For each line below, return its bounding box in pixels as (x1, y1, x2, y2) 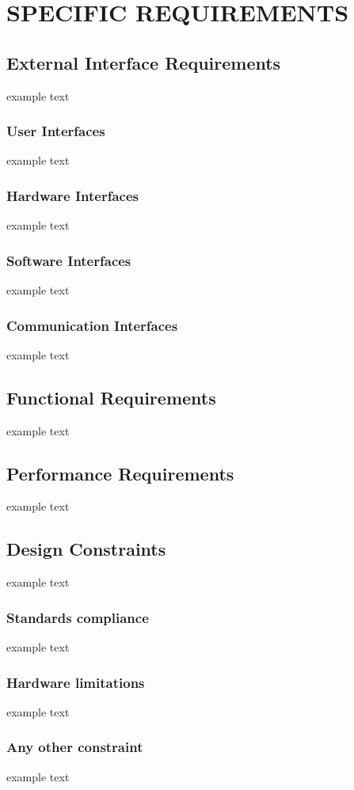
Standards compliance (6, 607, 149, 627)
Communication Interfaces (6, 315, 178, 335)
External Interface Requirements (6, 50, 281, 74)
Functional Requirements (6, 385, 216, 409)
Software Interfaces (6, 250, 131, 270)
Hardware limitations (6, 672, 145, 692)
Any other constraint (6, 737, 143, 757)
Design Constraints (6, 537, 166, 561)
